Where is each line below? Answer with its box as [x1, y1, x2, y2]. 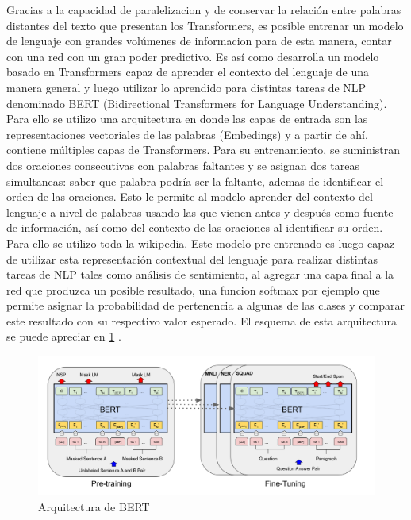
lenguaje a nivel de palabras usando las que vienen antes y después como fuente [6, 203, 394, 220]
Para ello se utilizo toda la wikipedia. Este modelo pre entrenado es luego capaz [6, 234, 395, 251]
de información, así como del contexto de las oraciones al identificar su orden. [6, 219, 383, 236]
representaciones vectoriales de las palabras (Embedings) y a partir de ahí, [6, 125, 368, 142]
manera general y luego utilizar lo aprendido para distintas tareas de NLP [6, 79, 367, 95]
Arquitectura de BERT [38, 498, 150, 514]
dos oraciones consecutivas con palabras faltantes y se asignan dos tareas [6, 156, 359, 173]
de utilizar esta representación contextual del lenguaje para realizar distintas [6, 250, 378, 267]
